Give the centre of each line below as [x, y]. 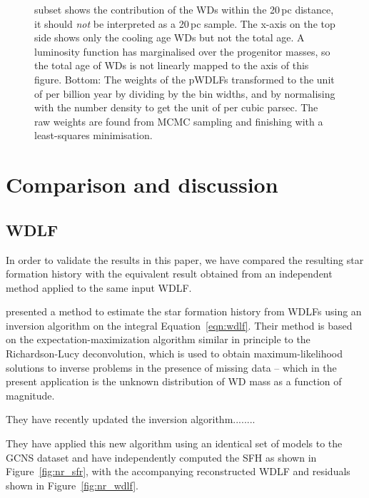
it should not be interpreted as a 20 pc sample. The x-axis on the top [185, 23]
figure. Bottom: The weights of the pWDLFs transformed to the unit [184, 79]
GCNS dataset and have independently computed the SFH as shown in [161, 457]
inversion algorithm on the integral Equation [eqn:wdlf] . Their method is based [179, 325]
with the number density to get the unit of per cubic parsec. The [176, 107]
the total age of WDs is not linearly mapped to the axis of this [172, 65]
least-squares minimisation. [93, 135]
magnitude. [30, 395]
